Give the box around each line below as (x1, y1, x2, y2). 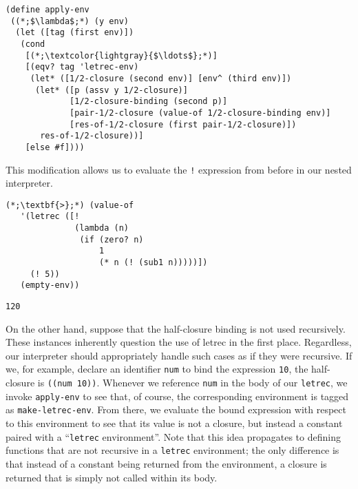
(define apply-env (6, 5, 89, 14)
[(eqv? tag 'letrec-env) (25, 62, 139, 72)
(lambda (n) (74, 223, 129, 233)
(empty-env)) (20, 280, 80, 291)
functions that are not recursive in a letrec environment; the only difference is (6, 443, 339, 457)
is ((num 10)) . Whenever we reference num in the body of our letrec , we (37, 375, 348, 390)
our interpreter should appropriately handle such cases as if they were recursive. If (6, 348, 352, 362)
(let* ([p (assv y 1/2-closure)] (34, 85, 188, 95)
